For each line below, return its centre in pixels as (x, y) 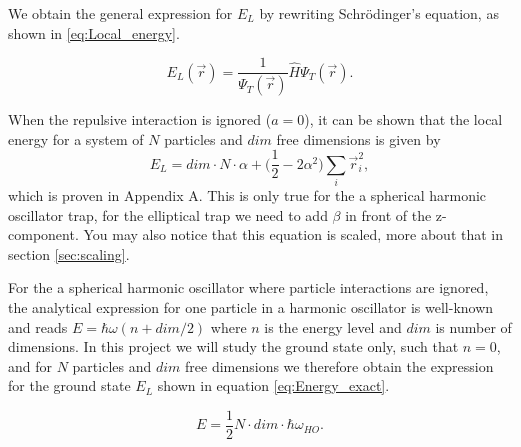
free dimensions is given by (358, 138)
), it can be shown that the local (403, 119)
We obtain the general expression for (120, 13)
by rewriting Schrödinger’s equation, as (379, 13)
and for (30, 365)
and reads (38, 326)
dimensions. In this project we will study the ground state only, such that (233, 346)
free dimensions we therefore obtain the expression (339, 365)
